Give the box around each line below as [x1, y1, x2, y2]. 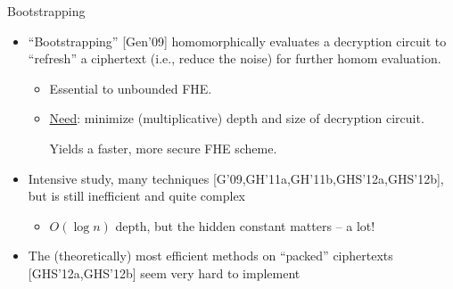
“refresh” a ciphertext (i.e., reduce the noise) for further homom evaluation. [28, 49, 441, 68]
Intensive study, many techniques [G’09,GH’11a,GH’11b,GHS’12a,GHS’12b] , [28, 169, 444, 187]
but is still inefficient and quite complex [28, 186, 246, 205]
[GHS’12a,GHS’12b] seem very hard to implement [28, 263, 301, 282]
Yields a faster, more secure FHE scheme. [49, 138, 277, 157]
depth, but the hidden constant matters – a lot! [115, 216, 375, 235]
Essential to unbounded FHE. [49, 78, 212, 97]
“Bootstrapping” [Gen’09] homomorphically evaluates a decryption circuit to [28, 31, 447, 50]
